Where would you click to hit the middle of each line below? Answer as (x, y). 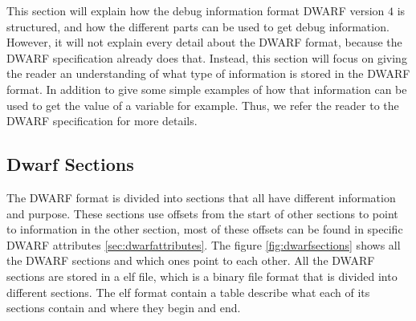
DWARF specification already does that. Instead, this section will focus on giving (207, 57)
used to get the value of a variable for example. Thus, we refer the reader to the (203, 105)
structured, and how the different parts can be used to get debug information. (198, 26)
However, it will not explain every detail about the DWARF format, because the (204, 42)
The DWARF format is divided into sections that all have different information (201, 197)
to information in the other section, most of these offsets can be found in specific (205, 229)
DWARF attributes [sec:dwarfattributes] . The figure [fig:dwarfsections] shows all (204, 244)
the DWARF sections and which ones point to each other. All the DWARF (191, 260)
